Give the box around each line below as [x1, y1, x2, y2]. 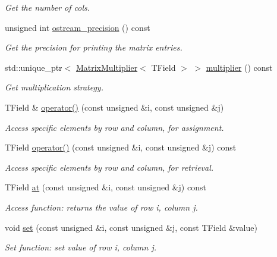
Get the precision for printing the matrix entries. [5, 41, 182, 54]
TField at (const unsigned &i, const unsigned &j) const [5, 181, 206, 193]
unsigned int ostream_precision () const [5, 21, 150, 33]
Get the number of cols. [5, 1, 90, 13]
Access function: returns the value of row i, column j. [5, 200, 198, 213]
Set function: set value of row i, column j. [5, 241, 156, 253]
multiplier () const [206, 61, 273, 73]
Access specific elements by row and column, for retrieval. [5, 161, 214, 173]
